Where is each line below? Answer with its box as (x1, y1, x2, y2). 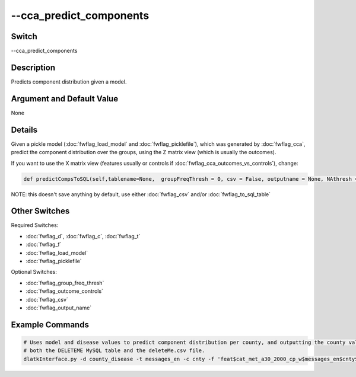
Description (11, 62, 56, 72)
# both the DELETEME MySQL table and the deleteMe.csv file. (23, 347, 205, 354)
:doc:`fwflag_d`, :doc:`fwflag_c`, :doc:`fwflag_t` (26, 232, 141, 239)
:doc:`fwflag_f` (26, 241, 62, 248)
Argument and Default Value (11, 94, 119, 104)
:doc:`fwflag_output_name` (26, 304, 92, 311)
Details (11, 124, 38, 135)
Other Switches (11, 206, 70, 216)
